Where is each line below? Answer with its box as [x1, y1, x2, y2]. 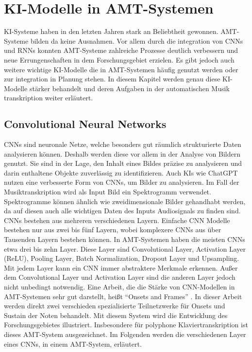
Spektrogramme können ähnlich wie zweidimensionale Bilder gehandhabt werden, [4, 196, 246, 206]
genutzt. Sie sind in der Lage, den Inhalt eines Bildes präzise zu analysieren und [4, 158, 242, 168]
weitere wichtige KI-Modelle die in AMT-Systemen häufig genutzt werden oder [4, 64, 238, 74]
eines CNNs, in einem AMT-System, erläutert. [4, 338, 142, 349]
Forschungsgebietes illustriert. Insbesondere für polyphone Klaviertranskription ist [4, 320, 248, 330]
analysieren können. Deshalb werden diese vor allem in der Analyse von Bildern [4, 148, 241, 159]
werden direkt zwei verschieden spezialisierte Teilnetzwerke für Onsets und [4, 301, 225, 311]
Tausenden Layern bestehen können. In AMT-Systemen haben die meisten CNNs [4, 234, 245, 244]
